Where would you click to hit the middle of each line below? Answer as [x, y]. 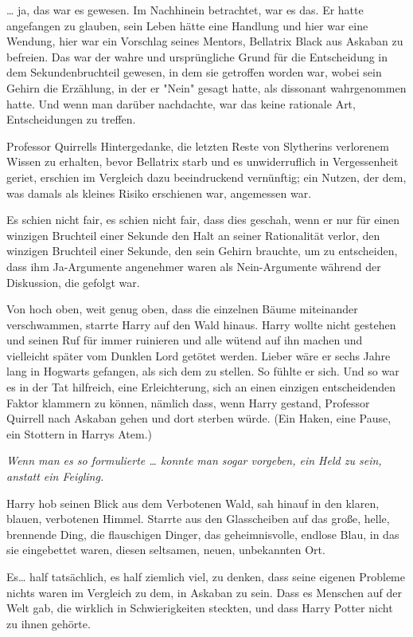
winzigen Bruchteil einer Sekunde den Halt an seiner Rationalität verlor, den [193, 235]
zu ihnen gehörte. [49, 623]
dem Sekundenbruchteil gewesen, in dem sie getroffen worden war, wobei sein [194, 72]
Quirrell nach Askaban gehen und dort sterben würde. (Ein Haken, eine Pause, [199, 418]
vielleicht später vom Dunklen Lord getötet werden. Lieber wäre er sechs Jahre [199, 355]
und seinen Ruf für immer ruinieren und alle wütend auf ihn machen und [185, 340]
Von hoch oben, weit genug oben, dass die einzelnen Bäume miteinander [182, 309]
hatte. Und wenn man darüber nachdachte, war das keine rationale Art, [181, 103]
